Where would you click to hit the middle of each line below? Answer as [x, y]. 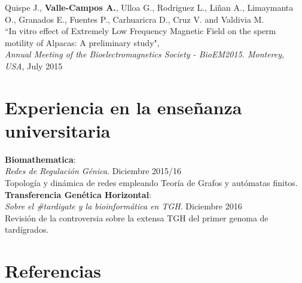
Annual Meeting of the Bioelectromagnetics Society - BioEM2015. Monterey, [145, 54]
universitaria [58, 130]
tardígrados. [27, 229]
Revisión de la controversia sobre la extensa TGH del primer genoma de [137, 217]
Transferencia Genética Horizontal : [78, 194]
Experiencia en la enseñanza [123, 107]
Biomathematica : [40, 159]
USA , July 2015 [34, 66]
